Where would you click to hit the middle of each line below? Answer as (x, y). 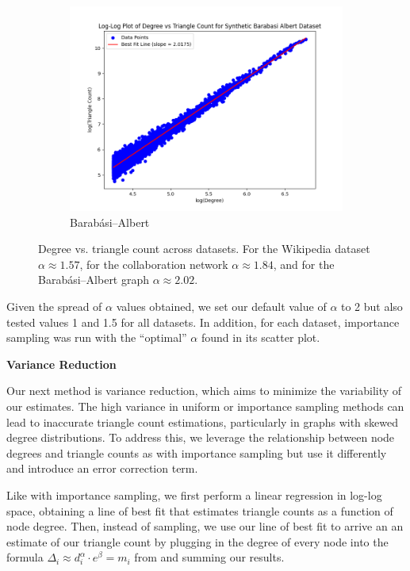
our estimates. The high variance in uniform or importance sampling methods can (205, 406)
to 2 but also (372, 306)
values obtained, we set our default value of (221, 306)
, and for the (304, 264)
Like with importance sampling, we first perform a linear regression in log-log (194, 494)
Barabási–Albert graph (94, 280)
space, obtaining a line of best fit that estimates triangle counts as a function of (200, 510)
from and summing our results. (209, 557)
